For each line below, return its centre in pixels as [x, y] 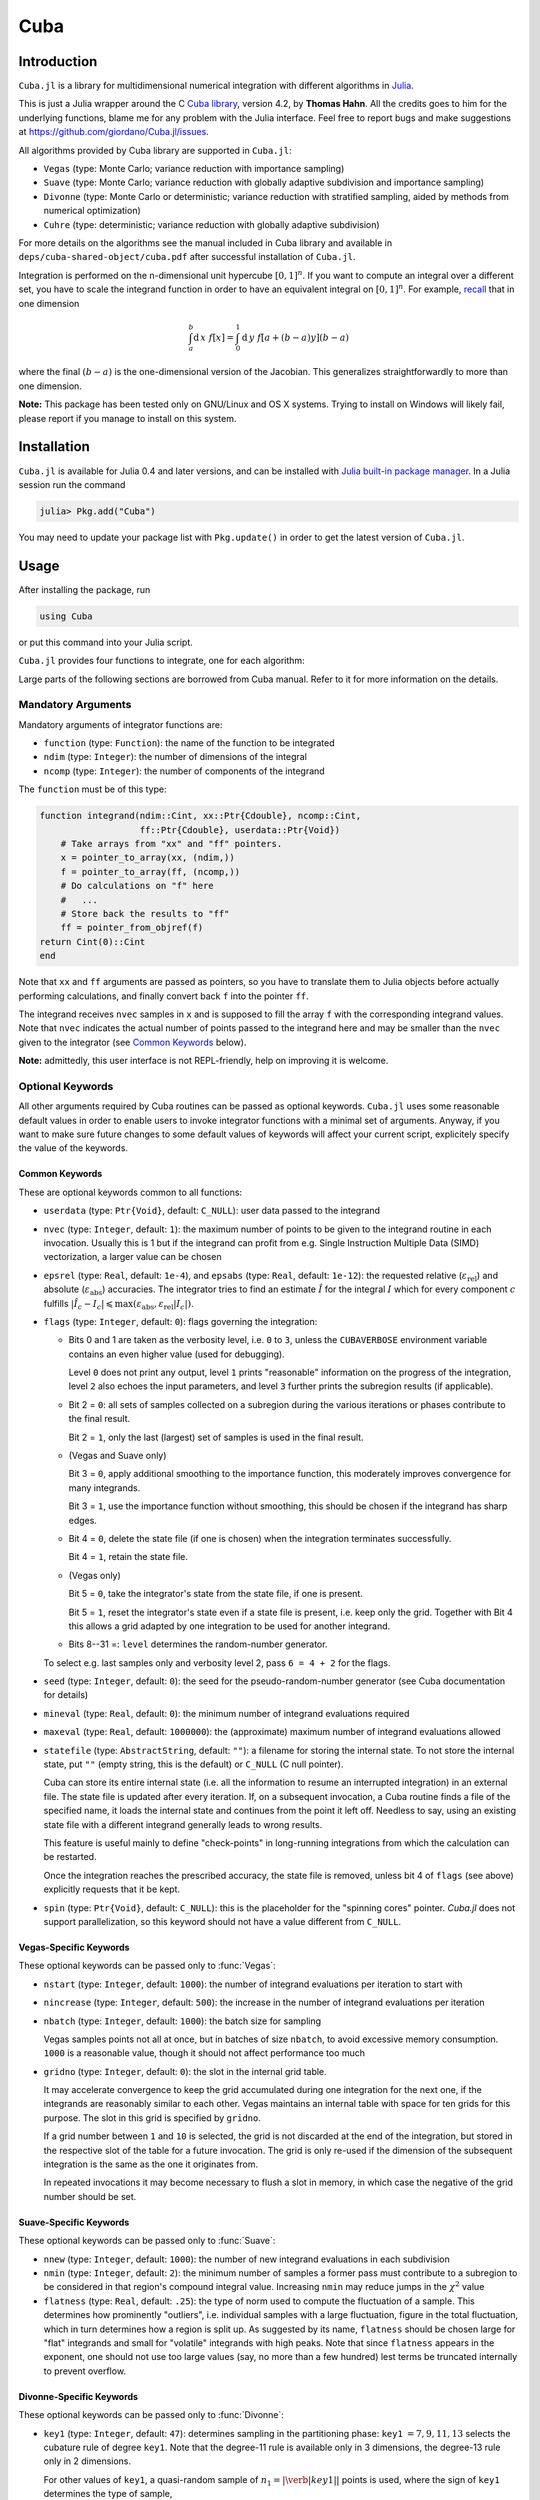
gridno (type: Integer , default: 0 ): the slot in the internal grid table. [185, 2071]
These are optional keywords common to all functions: [130, 1192]
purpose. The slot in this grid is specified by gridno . [152, 2117]
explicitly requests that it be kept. [111, 1889]
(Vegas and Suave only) [117, 1456]
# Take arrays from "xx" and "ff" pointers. [171, 843]
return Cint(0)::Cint [92, 941]
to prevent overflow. [85, 2371]
